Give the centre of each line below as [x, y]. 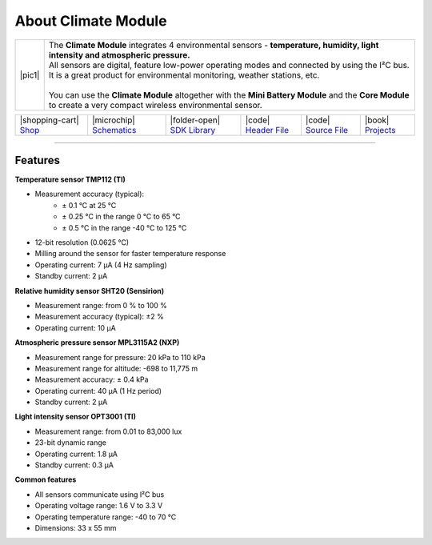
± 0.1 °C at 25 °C [89, 205]
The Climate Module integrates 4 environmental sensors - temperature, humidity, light [214, 45]
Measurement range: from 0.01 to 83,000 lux [108, 431]
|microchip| [114, 120]
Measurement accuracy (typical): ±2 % [99, 317]
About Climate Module [91, 21]
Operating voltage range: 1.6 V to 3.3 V [99, 506]
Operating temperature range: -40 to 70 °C [106, 517]
